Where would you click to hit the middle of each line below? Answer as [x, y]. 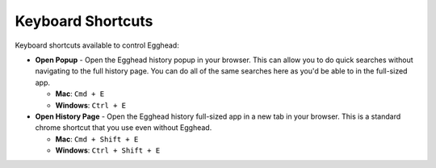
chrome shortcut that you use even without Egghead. [124, 128]
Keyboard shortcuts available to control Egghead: [97, 45]
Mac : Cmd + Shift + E [97, 139]
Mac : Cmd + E [80, 94]
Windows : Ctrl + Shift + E [108, 150]
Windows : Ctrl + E [91, 105]
